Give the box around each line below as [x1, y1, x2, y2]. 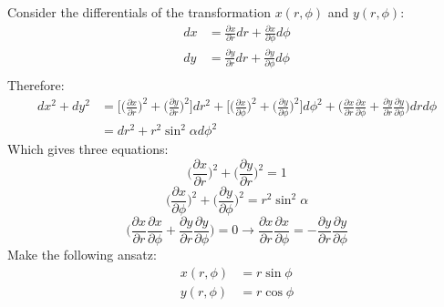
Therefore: [7, 76, 65, 95]
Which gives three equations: [7, 139, 169, 159]
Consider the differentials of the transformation [7, 3, 271, 21]
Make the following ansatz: [7, 244, 157, 263]
